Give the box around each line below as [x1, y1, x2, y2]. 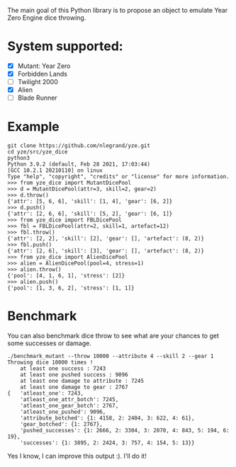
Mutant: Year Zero [17, 62, 71, 70]
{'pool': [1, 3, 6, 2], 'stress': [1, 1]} [7, 284, 135, 292]
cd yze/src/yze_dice [7, 149, 69, 156]
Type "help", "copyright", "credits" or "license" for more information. [7, 173, 230, 180]
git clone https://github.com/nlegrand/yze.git [7, 142, 151, 149]
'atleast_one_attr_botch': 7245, [20, 396, 119, 403]
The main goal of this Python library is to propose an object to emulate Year [7, 6, 228, 14]
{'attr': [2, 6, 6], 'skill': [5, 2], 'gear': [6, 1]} [7, 210, 173, 218]
